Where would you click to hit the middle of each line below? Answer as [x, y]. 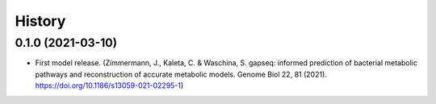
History [40, 21]
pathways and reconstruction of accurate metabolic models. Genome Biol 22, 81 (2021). [181, 74]
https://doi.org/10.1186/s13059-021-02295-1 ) [109, 85]
